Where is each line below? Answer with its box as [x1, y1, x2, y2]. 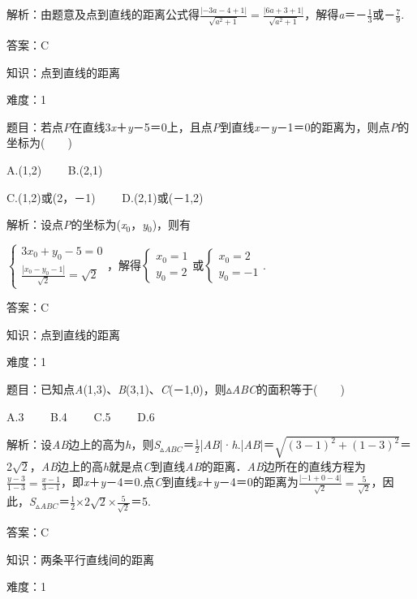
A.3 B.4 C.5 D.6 [6, 407, 155, 424]
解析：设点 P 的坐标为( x [6, 216, 127, 233]
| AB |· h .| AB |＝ [200, 436, 275, 453]
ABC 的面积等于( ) [231, 380, 345, 397]
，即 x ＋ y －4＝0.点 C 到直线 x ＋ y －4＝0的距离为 [61, 473, 299, 490]
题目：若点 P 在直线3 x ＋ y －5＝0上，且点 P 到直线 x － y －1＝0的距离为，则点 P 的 [6, 118, 410, 135]
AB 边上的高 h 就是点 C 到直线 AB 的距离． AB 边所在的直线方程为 [41, 457, 366, 474]
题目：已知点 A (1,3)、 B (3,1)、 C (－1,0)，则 [6, 380, 226, 397]
